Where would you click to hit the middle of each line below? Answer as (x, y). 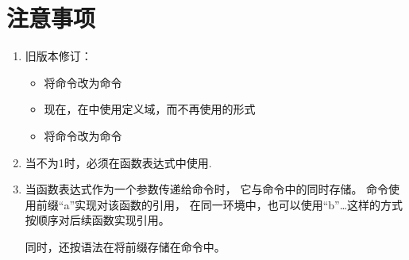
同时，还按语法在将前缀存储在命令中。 (125, 246)
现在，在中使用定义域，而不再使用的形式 (150, 109)
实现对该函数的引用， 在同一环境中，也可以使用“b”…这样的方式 (239, 204)
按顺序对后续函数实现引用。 (97, 220)
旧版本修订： (58, 56)
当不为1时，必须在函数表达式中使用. (118, 162)
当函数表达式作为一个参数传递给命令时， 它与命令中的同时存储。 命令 (207, 189)
